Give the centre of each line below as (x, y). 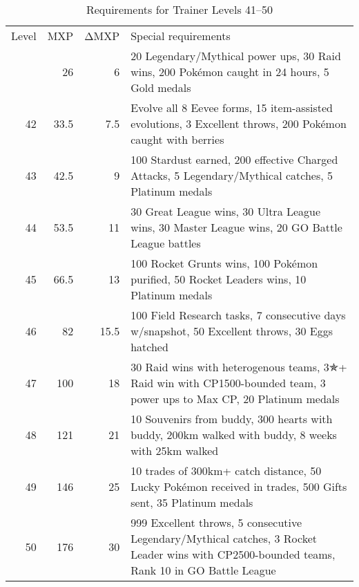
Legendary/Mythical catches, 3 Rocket (224, 538)
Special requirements (181, 36)
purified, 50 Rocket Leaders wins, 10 (219, 279)
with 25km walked (175, 450)
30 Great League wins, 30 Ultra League (226, 211)
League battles (166, 243)
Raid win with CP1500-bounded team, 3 (228, 383)
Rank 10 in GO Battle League (203, 570)
